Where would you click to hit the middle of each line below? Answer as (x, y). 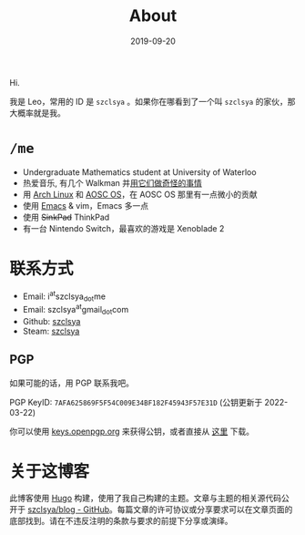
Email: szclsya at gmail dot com (76, 310)
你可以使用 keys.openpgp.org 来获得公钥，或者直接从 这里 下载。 (132, 431)
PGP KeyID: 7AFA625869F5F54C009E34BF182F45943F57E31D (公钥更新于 (136, 402)
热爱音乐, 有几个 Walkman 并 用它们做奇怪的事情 (112, 182)
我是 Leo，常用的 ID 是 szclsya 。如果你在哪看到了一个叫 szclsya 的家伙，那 (152, 101)
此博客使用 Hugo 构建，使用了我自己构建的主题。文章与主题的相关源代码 (146, 499)
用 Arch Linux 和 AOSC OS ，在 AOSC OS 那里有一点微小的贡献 (140, 194)
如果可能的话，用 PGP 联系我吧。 (72, 383)
